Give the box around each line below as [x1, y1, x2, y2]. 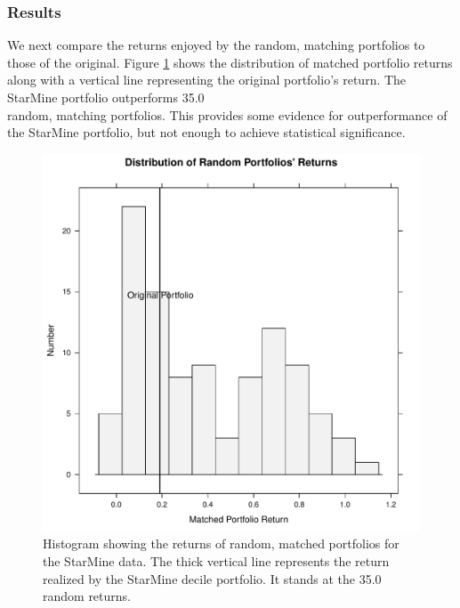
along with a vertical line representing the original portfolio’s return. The [7, 70, 407, 89]
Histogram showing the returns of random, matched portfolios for [43, 534, 399, 553]
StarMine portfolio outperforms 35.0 [7, 88, 205, 106]
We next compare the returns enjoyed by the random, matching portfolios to [7, 36, 425, 54]
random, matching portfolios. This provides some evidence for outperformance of [7, 105, 448, 124]
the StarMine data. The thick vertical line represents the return [43, 551, 390, 570]
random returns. [43, 587, 131, 605]
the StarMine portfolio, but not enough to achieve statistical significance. [7, 123, 406, 142]
